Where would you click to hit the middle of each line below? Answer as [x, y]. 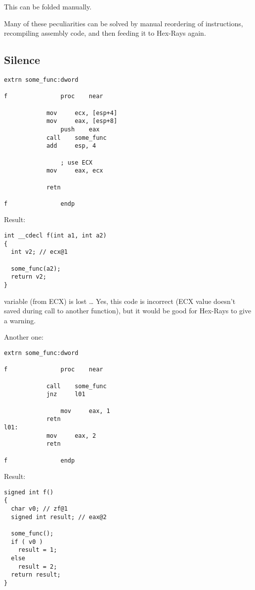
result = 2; [38, 566]
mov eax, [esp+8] [82, 121]
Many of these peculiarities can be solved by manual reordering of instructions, [124, 23]
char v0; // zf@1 [39, 509]
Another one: [24, 337]
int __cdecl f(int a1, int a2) [55, 236]
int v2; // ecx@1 [39, 252]
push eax [80, 129]
